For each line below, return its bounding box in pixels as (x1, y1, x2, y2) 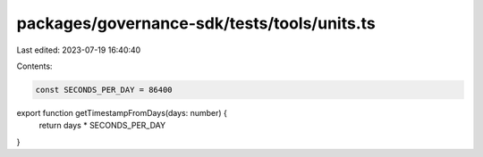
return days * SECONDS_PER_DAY (38, 120, 165, 131)
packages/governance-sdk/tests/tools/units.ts (16, 13, 376, 33)
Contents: (16, 61, 53, 71)
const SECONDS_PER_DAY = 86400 (35, 85, 174, 95)
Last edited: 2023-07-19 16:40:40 (16, 45, 141, 55)
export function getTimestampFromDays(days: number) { (16, 107, 228, 118)
